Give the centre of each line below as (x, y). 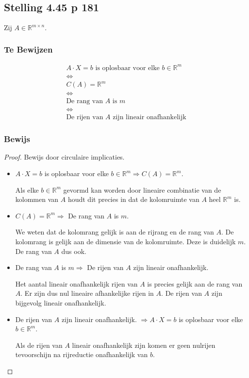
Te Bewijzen (28, 49)
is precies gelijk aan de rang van (195, 283)
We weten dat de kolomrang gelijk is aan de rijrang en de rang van (115, 232)
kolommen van (37, 199)
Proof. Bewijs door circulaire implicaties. (64, 157)
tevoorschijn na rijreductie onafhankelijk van (82, 354)
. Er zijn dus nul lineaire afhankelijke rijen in (87, 293)
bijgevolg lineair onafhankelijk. (61, 302)
